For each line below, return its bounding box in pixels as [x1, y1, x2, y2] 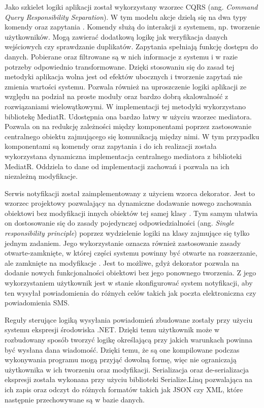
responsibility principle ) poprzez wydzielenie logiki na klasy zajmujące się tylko [5, 228, 250, 238]
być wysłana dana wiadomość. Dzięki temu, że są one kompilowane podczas [5, 344, 240, 355]
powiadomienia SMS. [5, 297, 70, 308]
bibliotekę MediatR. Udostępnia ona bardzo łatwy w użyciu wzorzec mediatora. [5, 111, 252, 121]
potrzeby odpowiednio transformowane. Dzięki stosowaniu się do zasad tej [5, 61, 235, 72]
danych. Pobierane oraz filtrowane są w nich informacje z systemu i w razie [5, 51, 238, 61]
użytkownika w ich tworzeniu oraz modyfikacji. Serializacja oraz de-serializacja [5, 364, 249, 374]
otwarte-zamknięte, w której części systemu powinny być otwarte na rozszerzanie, [5, 247, 257, 258]
